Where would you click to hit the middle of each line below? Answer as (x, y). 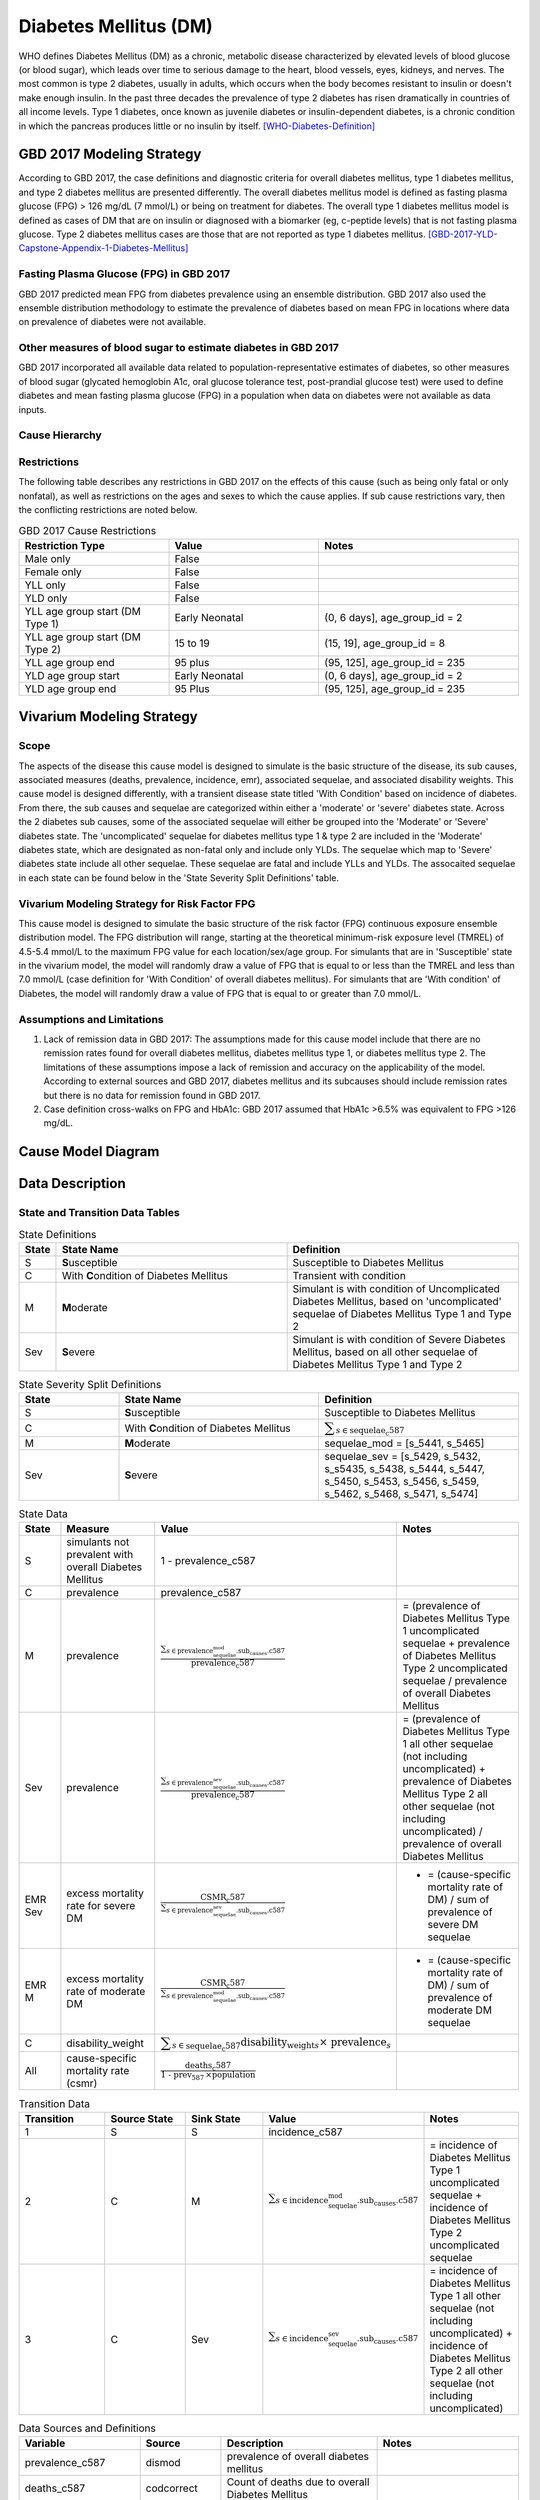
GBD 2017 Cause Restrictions (87, 530)
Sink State (215, 2118)
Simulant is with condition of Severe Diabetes (399, 1339)
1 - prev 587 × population (208, 2075)
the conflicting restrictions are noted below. (108, 510)
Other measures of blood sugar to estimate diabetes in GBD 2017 (179, 348)
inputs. (32, 409)
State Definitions (57, 1234)
